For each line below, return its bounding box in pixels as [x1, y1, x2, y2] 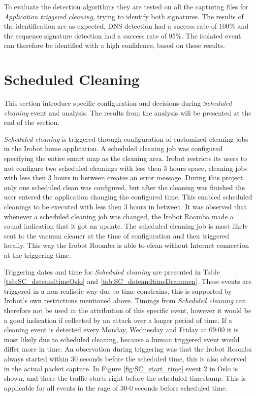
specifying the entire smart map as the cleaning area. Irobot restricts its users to [4, 153, 247, 163]
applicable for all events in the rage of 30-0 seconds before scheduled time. [4, 382, 227, 393]
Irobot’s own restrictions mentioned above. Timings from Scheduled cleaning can [4, 295, 246, 306]
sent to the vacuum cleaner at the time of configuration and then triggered [4, 230, 229, 240]
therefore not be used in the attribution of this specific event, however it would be [4, 305, 252, 315]
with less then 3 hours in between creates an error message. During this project [4, 172, 243, 183]
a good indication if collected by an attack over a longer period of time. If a [4, 315, 232, 325]
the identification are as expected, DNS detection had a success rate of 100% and [4, 21, 249, 31]
